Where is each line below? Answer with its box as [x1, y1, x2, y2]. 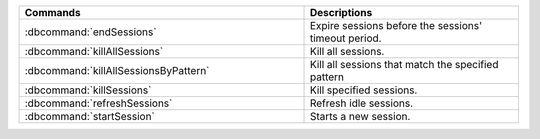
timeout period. [309, 31, 382, 45]
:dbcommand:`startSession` [24, 110, 155, 123]
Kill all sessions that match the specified [309, 58, 499, 71]
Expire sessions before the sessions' [309, 19, 483, 32]
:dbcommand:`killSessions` [24, 83, 152, 97]
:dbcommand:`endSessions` [24, 25, 157, 39]
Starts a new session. [309, 110, 411, 123]
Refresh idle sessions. [309, 96, 414, 110]
